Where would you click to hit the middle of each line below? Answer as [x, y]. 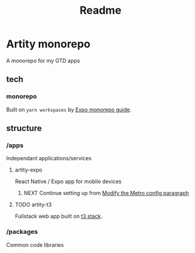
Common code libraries [35, 245]
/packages [22, 232]
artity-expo [29, 170]
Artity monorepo [48, 44]
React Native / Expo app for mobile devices [68, 182]
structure [24, 128]
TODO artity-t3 [33, 205]
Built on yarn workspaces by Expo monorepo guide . [69, 109]
